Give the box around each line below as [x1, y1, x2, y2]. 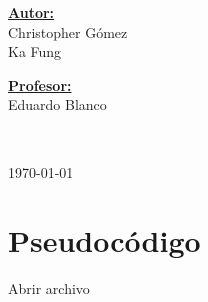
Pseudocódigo [8, 220, 201, 261]
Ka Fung [8, 41, 62, 62]
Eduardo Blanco [8, 94, 107, 115]
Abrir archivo [8, 278, 90, 299]
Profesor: [8, 74, 72, 95]
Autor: [8, 2, 55, 22]
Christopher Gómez [8, 21, 128, 42]
